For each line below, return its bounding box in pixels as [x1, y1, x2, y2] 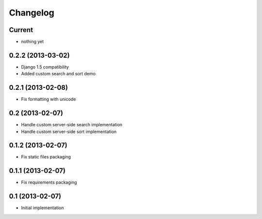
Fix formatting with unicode [21, 96, 76, 102]
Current [9, 26, 33, 34]
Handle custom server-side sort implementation [21, 129, 117, 135]
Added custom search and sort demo [21, 71, 96, 77]
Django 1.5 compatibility [21, 64, 69, 70]
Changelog [9, 7, 54, 18]
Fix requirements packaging [21, 180, 77, 185]
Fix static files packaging [21, 154, 71, 160]
